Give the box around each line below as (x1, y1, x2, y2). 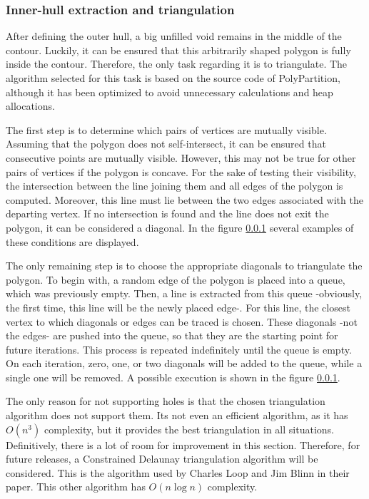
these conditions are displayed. (6, 234, 139, 249)
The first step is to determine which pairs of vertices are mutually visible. (6, 122, 327, 137)
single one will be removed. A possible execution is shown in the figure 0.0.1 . (6, 369, 340, 384)
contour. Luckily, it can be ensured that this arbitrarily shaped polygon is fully (6, 42, 351, 57)
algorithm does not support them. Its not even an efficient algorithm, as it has (6, 408, 348, 423)
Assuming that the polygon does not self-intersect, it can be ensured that (6, 136, 326, 151)
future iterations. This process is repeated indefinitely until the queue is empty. (6, 341, 352, 356)
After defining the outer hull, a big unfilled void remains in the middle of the (6, 29, 342, 43)
